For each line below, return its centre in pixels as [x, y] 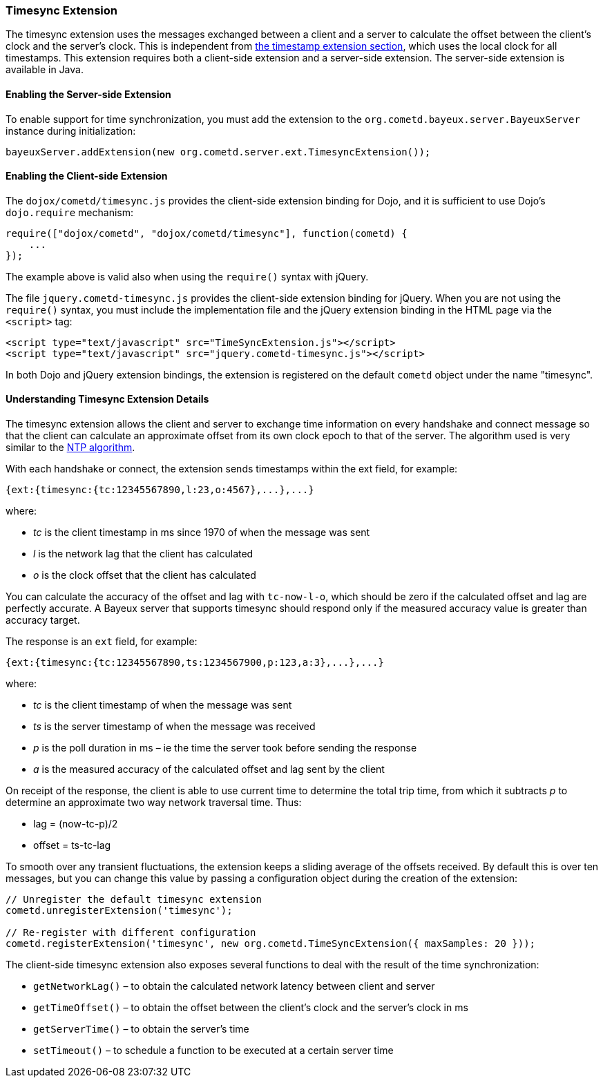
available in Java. [45, 70]
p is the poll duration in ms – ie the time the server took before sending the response [225, 748]
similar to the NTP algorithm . [70, 448]
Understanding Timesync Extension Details [107, 399]
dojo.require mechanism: [70, 212]
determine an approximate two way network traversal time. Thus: [154, 803]
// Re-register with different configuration [131, 933]
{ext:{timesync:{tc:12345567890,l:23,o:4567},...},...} [160, 490]
